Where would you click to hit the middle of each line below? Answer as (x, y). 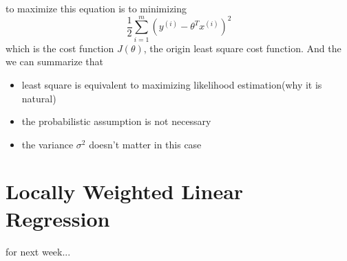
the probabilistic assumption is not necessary (116, 121)
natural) (39, 98)
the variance (48, 144)
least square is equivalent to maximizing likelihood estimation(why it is (172, 84)
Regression (58, 218)
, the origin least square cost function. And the (242, 48)
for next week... (38, 251)
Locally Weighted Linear (125, 191)
